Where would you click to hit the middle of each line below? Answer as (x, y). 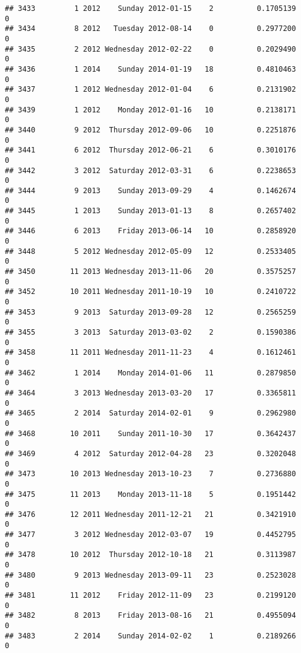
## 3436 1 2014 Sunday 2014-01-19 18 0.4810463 (150, 69)
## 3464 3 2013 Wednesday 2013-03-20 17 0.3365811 (150, 393)
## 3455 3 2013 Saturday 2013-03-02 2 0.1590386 (150, 332)
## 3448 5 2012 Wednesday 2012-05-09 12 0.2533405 (150, 251)
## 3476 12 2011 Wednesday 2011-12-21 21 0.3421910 (150, 514)
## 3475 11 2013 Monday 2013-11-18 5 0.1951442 (150, 494)
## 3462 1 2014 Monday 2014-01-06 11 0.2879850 (150, 373)
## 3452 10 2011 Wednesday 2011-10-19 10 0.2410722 (150, 292)
